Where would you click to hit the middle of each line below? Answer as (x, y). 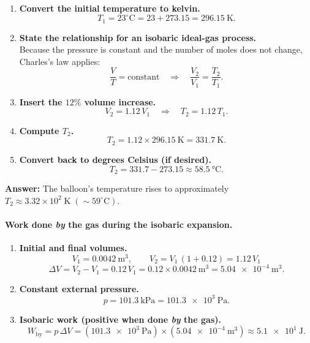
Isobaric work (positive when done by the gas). (120, 319)
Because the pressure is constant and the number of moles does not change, (161, 49)
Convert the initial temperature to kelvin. (110, 8)
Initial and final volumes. (73, 247)
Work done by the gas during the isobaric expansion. (119, 224)
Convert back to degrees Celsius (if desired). (115, 159)
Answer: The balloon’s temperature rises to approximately (117, 188)
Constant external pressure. (79, 288)
